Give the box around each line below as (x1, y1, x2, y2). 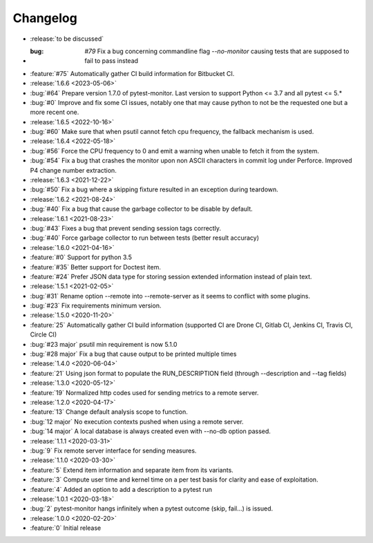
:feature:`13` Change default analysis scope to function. (30, 408, 188, 416)
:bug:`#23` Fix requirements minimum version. (30, 301, 162, 310)
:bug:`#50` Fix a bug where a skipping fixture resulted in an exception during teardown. (30, 185, 279, 193)
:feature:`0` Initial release (30, 524, 102, 532)
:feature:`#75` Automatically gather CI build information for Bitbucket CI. (30, 69, 235, 77)
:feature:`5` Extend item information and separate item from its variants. (30, 466, 234, 474)
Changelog (12, 10, 77, 26)
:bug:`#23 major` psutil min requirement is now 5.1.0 (30, 340, 178, 348)
